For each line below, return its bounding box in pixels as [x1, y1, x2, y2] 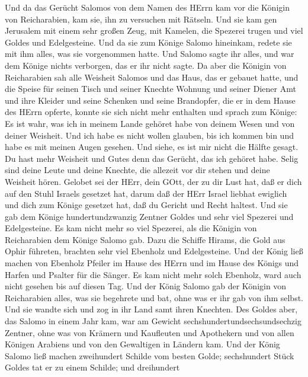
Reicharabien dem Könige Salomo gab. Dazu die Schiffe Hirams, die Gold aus [5, 233, 285, 245]
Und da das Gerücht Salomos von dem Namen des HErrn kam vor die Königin [5, 1, 290, 13]
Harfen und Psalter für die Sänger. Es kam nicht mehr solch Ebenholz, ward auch [5, 268, 301, 280]
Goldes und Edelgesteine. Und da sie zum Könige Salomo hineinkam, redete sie [5, 36, 292, 48]
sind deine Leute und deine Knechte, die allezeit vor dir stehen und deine [5, 164, 270, 176]
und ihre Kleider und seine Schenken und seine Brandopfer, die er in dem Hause [5, 94, 296, 106]
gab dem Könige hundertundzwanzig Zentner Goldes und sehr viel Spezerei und [5, 210, 294, 222]
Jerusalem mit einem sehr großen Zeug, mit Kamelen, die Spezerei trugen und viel [5, 24, 303, 37]
